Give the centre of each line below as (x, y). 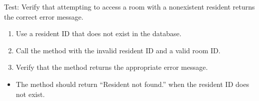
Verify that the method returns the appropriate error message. (112, 67)
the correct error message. (44, 16)
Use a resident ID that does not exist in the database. (99, 33)
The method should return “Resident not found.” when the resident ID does (133, 84)
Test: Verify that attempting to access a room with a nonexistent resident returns (129, 7)
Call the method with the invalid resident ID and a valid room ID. (118, 50)
